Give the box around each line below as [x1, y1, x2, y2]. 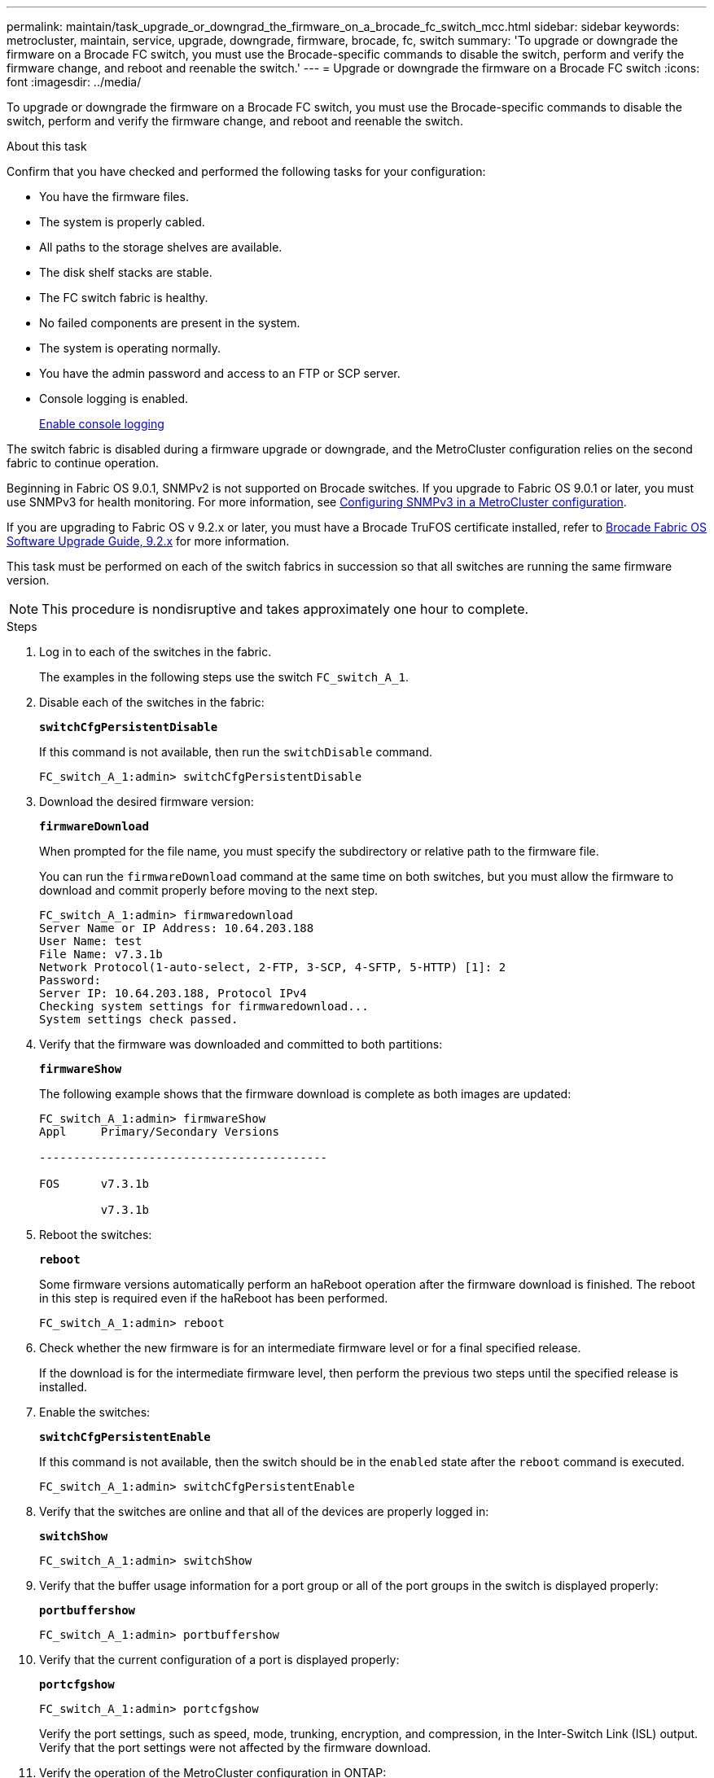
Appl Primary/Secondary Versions [39, 1125, 280, 1138]
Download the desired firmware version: [39, 795, 254, 808]
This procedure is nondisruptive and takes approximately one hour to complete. [42, 601, 529, 617]
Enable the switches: [39, 1405, 151, 1419]
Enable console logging [39, 417, 164, 431]
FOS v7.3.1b [39, 1177, 149, 1190]
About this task [7, 139, 87, 153]
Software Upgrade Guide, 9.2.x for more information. [7, 534, 290, 548]
